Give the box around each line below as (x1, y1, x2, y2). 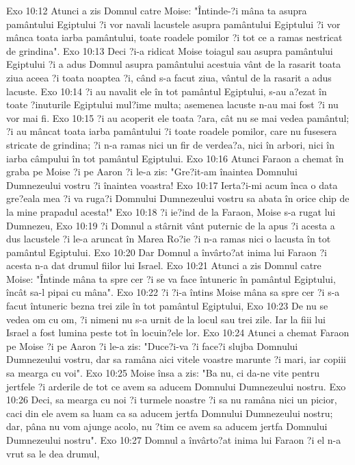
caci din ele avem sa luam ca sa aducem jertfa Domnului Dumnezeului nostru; (6, 405, 333, 420)
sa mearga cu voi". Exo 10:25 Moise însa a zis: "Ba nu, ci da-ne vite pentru (6, 366, 320, 380)
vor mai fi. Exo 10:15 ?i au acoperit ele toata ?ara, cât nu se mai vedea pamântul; (6, 110, 350, 125)
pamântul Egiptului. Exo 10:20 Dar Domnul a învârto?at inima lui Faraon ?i (6, 244, 327, 259)
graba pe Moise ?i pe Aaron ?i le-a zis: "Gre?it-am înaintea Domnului (6, 164, 298, 179)
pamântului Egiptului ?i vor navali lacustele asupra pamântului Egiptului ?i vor (6, 16, 341, 31)
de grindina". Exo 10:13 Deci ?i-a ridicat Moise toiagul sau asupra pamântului (6, 43, 333, 58)
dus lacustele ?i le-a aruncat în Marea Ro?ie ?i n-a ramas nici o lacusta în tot (6, 231, 331, 246)
